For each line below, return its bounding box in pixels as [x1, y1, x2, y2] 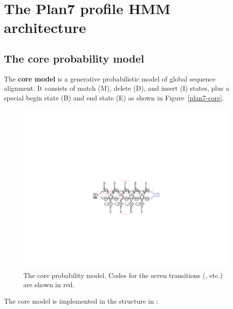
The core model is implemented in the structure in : [4, 295, 158, 306]
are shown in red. [23, 279, 75, 290]
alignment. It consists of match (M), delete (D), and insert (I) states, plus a [4, 83, 229, 93]
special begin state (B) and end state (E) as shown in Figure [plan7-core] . [4, 92, 224, 102]
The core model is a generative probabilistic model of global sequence [4, 73, 216, 83]
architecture [4, 17, 86, 37]
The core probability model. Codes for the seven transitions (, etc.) [23, 270, 223, 280]
